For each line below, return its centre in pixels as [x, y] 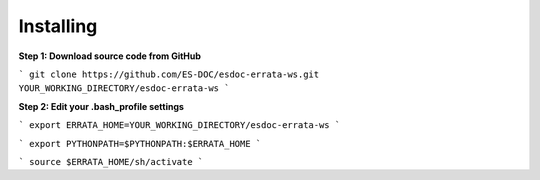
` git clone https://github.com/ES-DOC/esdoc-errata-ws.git [169, 74]
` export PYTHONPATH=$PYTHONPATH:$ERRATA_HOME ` [140, 143]
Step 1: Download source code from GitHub [110, 56]
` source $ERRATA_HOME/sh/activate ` [111, 161]
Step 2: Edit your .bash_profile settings [101, 106]
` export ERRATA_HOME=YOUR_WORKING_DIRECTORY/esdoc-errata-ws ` [179, 125]
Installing [58, 26]
